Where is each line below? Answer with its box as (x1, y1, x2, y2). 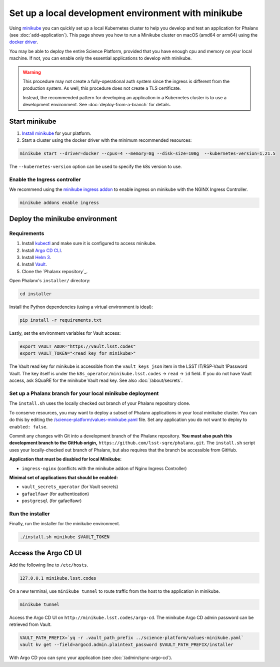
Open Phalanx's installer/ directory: (9, 278, 91, 284)
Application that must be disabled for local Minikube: (9, 456, 122, 462)
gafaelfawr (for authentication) (21, 491, 89, 497)
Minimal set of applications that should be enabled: (9, 474, 118, 481)
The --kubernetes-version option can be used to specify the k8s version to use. (9, 163, 182, 170)
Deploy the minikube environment (9, 214, 117, 223)
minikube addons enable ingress (19, 200, 99, 205)
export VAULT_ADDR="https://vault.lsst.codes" (19, 344, 136, 349)
